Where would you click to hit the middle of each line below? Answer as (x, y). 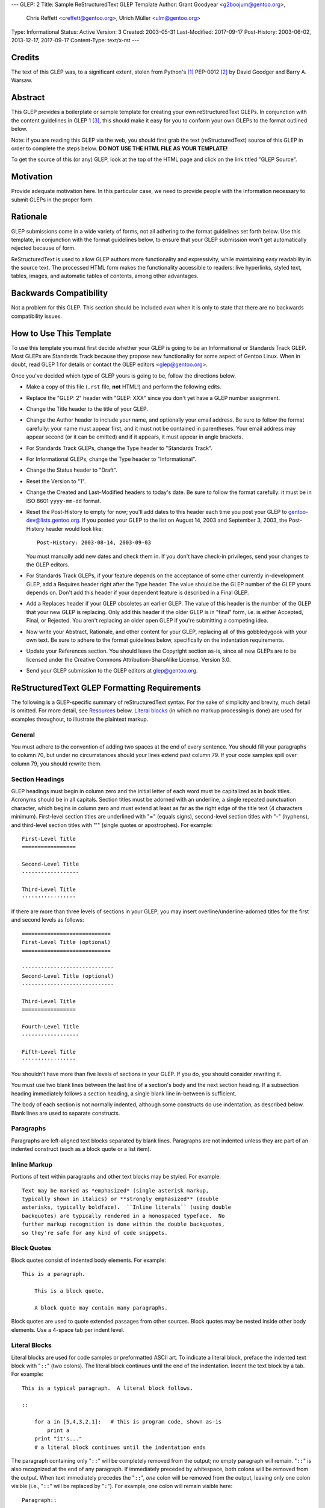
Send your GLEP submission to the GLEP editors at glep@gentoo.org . (112, 671)
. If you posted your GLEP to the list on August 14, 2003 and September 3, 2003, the (183, 520)
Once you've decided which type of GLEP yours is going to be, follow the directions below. (124, 375)
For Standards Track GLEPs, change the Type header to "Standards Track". (119, 448)
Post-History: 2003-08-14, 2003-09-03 (94, 543)
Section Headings (38, 779)
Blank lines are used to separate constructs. (66, 1113)
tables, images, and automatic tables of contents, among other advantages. (105, 276)
